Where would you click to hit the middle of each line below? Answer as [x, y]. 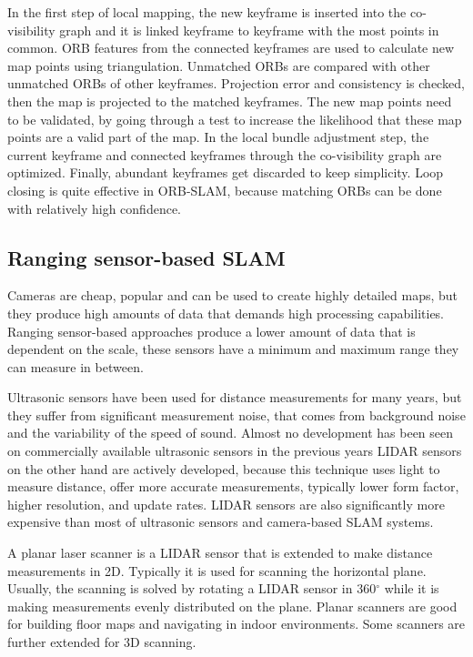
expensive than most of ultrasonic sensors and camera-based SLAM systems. [221, 522]
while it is [412, 588]
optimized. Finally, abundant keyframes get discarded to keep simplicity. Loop [226, 172]
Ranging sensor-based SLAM [146, 257]
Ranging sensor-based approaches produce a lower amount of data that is [211, 331]
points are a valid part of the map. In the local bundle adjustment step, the [218, 137]
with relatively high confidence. [95, 208]
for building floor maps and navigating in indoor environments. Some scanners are [236, 624]
